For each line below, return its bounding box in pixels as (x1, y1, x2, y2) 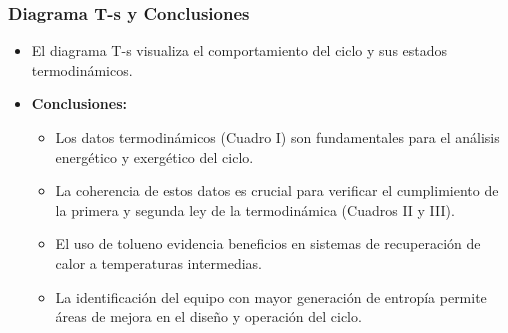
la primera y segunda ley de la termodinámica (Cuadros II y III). (55, 199, 455, 220)
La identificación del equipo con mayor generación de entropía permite (55, 286, 487, 307)
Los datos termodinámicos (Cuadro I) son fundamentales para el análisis (55, 127, 500, 147)
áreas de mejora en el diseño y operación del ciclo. (55, 306, 362, 327)
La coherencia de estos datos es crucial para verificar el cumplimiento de (55, 180, 499, 201)
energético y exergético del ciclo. (55, 146, 254, 167)
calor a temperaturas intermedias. (55, 252, 263, 273)
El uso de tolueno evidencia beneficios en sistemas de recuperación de (55, 233, 481, 254)
